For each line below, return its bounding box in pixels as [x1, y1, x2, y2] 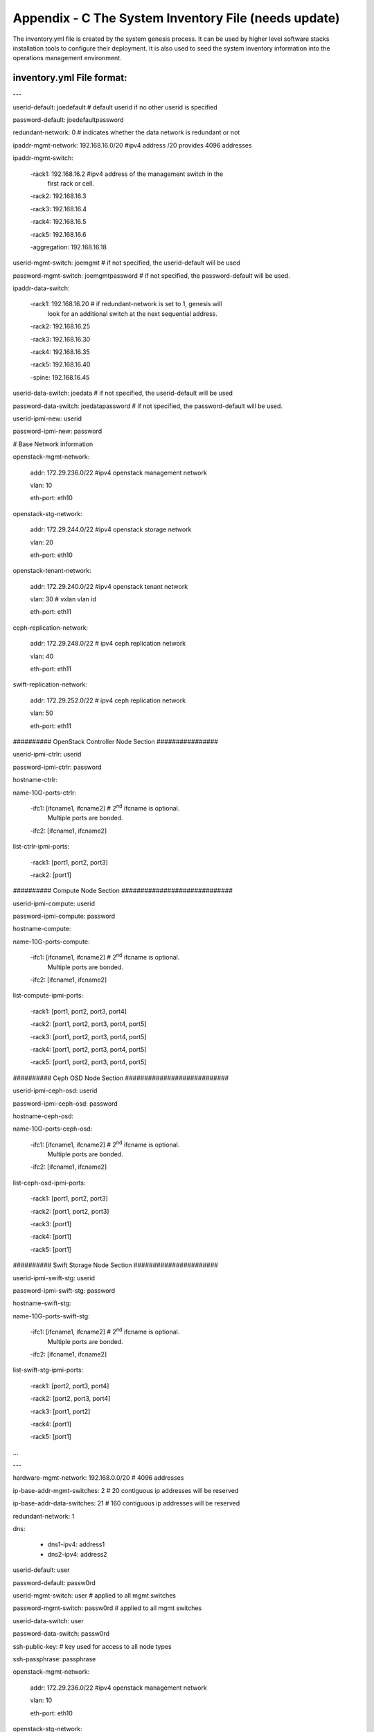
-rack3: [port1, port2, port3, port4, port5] [30, 1032, 147, 1041]
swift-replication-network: [12, 680, 88, 689]
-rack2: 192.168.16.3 [30, 192, 87, 200]
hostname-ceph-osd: [12, 1112, 74, 1120]
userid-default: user [12, 1566, 70, 1574]
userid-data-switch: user [12, 1616, 84, 1625]
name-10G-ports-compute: [12, 937, 90, 946]
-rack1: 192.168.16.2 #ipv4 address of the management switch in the [30, 170, 224, 178]
